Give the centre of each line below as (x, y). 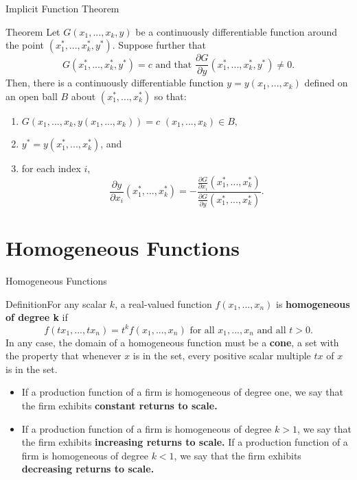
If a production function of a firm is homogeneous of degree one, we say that (182, 392)
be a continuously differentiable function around (237, 31)
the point (25, 45)
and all (272, 330)
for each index (51, 168)
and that (174, 65)
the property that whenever (64, 356)
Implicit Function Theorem (62, 8)
